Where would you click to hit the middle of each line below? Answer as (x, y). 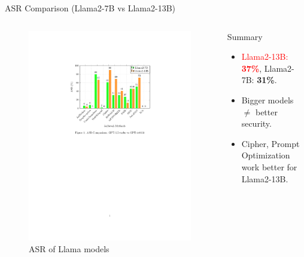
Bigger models (267, 100)
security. (256, 123)
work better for (269, 166)
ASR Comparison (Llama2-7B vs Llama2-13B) (90, 8)
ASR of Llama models (69, 248)
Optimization (266, 155)
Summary (245, 36)
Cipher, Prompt (270, 143)
